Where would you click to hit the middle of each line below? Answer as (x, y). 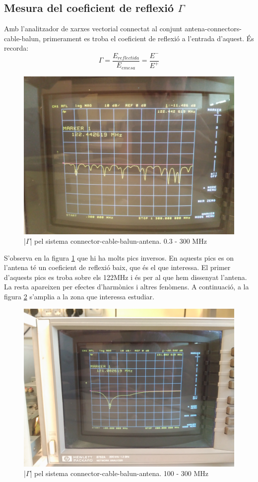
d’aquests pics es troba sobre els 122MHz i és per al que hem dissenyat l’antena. (126, 277)
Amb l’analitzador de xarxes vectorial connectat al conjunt (93, 29)
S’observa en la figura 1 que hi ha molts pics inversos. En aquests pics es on (119, 257)
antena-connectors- (213, 29)
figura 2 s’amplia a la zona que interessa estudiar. (79, 297)
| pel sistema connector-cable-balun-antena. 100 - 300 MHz (119, 473)
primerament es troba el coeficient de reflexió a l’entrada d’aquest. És (148, 38)
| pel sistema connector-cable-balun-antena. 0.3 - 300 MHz (118, 241)
